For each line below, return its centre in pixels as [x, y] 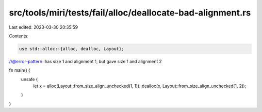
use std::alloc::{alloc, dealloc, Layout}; [72, 49]
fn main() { [20, 70]
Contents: [19, 36]
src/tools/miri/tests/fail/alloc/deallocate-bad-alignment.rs [130, 13]
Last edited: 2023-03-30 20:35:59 [43, 27]
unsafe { [30, 79]
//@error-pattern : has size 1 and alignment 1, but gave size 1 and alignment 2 [85, 61]
